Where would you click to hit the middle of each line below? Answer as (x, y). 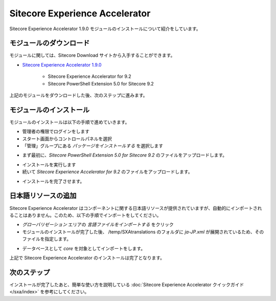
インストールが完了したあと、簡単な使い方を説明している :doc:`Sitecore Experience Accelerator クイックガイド (127, 285)
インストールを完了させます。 (53, 181)
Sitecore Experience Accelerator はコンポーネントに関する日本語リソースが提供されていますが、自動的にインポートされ (136, 208)
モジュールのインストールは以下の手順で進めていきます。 (70, 122)
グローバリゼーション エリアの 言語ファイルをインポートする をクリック (98, 225)
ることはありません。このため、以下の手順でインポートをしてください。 (85, 215)
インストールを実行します (49, 164)
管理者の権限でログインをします (56, 132)
